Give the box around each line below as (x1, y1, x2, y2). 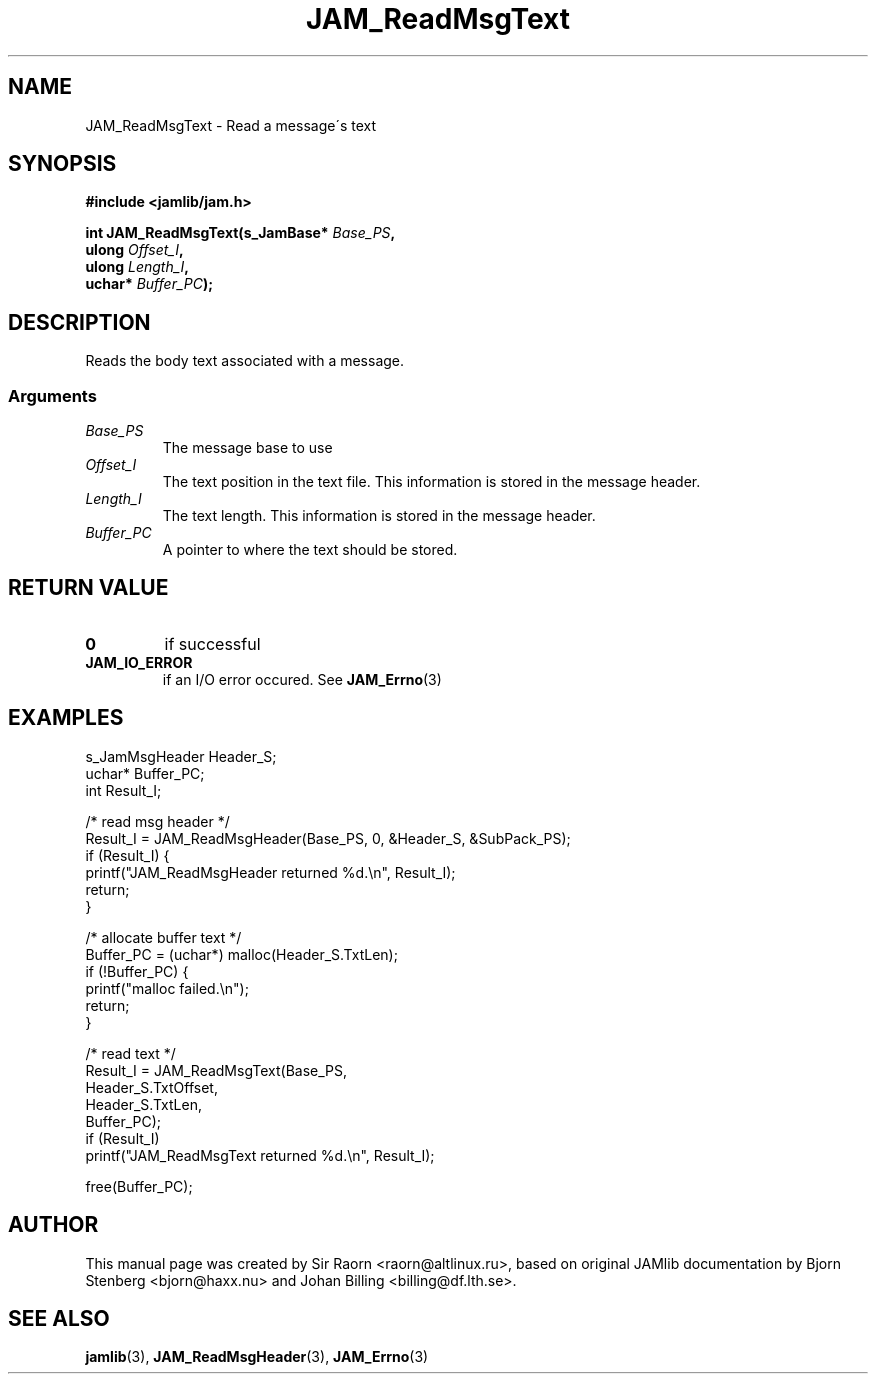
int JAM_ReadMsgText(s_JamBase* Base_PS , (85, 224, 396, 242)
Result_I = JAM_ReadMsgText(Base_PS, (85, 1061, 348, 1079)
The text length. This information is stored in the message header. (162, 507, 596, 525)
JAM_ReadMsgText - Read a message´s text (85, 116, 377, 134)
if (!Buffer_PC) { (85, 962, 189, 980)
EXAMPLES (8, 705, 124, 731)
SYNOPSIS (8, 151, 117, 177)
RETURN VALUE (8, 575, 169, 601)
